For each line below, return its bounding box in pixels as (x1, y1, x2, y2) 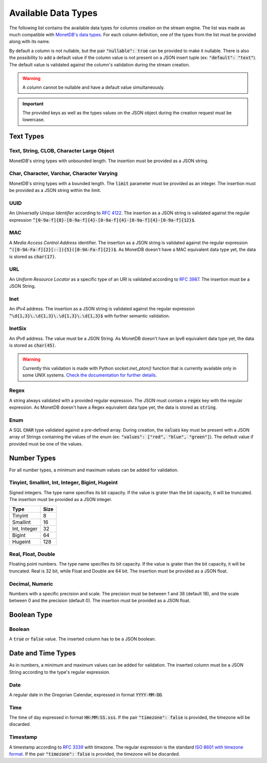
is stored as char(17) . (9, 254, 56, 259)
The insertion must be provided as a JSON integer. (9, 497, 112, 503)
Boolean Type (9, 611, 53, 619)
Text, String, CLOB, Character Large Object (9, 147, 115, 154)
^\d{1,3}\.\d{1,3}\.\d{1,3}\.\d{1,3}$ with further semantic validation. (9, 313, 170, 318)
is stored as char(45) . (9, 342, 56, 348)
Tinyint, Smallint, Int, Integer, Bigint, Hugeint (9, 479, 118, 486)
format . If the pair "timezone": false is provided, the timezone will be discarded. (9, 751, 180, 757)
